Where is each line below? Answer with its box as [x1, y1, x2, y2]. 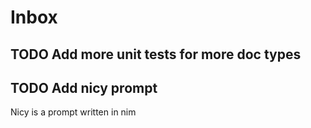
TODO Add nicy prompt [10, 79, 158, 96]
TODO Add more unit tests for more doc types [10, 46, 302, 63]
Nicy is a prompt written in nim [10, 106, 137, 118]
